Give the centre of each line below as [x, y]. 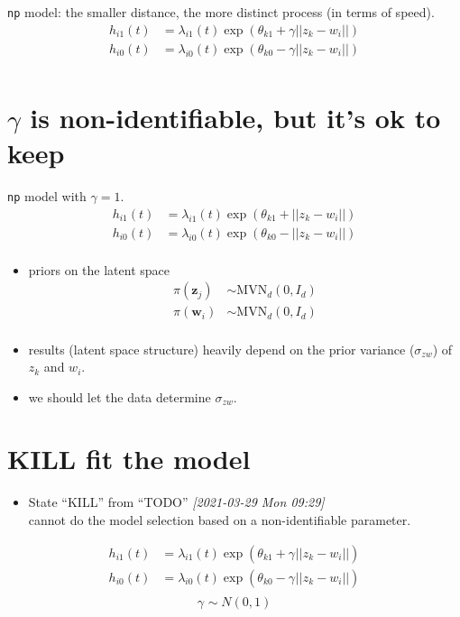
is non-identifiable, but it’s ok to [235, 117]
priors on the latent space [99, 269]
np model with [47, 196]
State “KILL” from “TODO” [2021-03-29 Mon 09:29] [176, 502]
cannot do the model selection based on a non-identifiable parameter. [220, 520]
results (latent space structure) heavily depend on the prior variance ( [221, 349]
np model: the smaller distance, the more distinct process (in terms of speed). [221, 12]
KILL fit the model [129, 459]
